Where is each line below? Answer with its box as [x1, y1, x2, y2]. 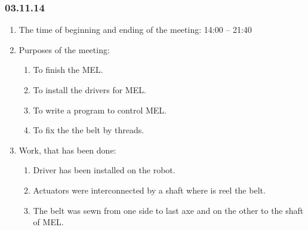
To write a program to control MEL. [33, 103, 167, 116]
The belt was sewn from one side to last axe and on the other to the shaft [33, 204, 304, 216]
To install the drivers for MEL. [33, 84, 146, 96]
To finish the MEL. [33, 63, 103, 76]
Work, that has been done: [19, 143, 116, 156]
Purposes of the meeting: [19, 43, 110, 56]
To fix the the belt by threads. [33, 124, 144, 136]
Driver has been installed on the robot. [33, 164, 175, 176]
